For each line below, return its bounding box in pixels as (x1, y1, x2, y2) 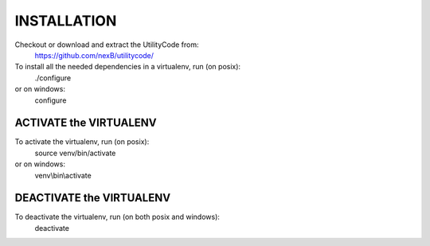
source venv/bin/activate (34, 148, 116, 158)
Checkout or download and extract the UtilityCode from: (14, 40, 199, 49)
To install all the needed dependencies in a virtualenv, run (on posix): (14, 62, 241, 72)
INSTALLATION (14, 12, 117, 29)
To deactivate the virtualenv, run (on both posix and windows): (14, 212, 221, 222)
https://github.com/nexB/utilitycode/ (34, 50, 154, 60)
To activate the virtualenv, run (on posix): (14, 137, 150, 146)
